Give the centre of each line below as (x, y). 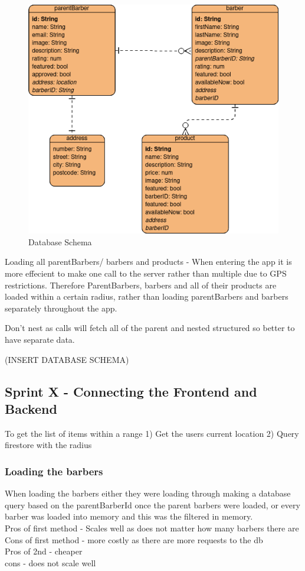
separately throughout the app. (61, 308)
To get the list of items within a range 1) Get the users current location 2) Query (152, 433)
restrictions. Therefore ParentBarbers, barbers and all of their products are (141, 285)
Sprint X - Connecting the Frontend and (131, 391)
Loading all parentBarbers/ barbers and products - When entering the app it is (148, 262)
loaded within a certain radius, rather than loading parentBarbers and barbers (147, 296)
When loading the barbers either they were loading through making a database (148, 493)
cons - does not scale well (50, 562)
